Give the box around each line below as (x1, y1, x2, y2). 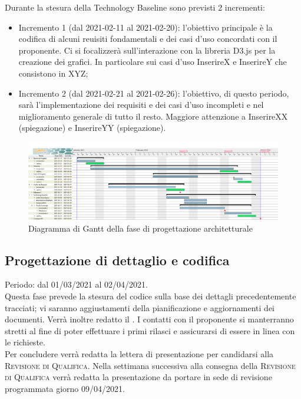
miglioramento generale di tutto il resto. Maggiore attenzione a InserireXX (18, 110, 288, 122)
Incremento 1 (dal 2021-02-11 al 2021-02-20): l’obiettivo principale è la (18, 21, 273, 33)
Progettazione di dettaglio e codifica (5, 250, 230, 269)
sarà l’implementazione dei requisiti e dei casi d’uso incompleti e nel (18, 98, 264, 111)
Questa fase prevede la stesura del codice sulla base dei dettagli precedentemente (5, 290, 296, 302)
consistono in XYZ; (18, 67, 88, 79)
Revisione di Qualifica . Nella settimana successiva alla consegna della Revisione (5, 359, 296, 371)
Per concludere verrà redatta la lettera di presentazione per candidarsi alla (5, 347, 274, 360)
